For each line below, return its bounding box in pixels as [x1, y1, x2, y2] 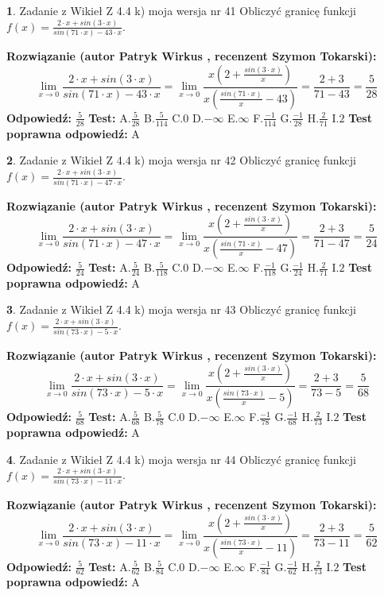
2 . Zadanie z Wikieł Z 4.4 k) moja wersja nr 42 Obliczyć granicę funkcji [6, 152, 356, 168]
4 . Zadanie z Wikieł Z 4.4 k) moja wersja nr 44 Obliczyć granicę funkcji [6, 450, 356, 467]
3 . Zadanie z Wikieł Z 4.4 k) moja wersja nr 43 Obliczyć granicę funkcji [6, 301, 356, 318]
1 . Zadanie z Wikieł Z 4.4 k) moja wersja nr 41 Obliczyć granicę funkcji [6, 2, 356, 18]
